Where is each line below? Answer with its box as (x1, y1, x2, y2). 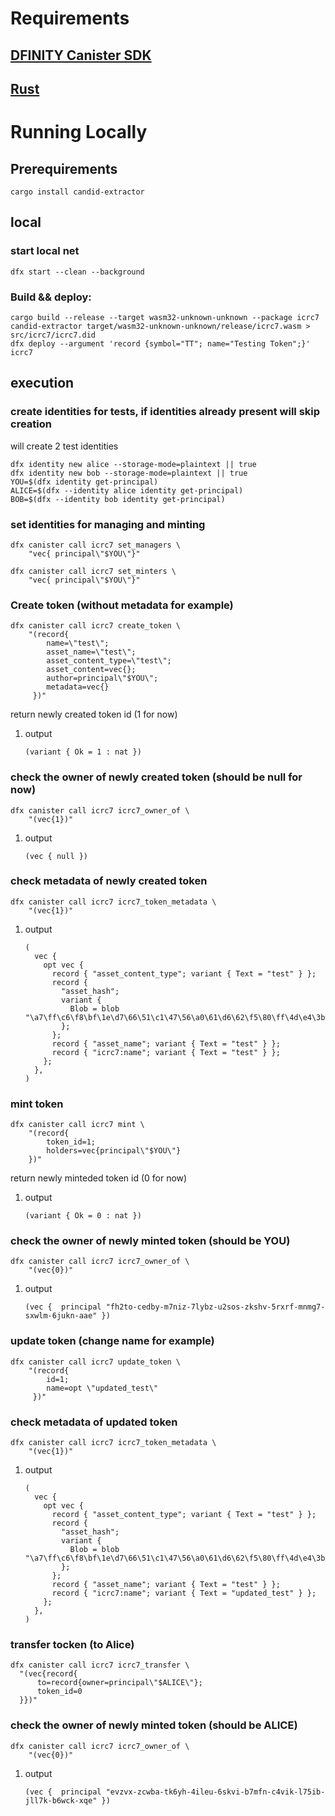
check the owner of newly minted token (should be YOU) (10, 1234, 291, 1248)
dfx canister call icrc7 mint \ (10, 1120, 145, 1130)
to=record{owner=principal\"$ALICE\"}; (36, 1678, 203, 1688)
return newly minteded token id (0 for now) (10, 1172, 188, 1184)
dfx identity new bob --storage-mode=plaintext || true (10, 468, 248, 478)
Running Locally (10, 121, 148, 144)
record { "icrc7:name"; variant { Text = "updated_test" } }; (51, 1588, 317, 1599)
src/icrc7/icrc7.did (10, 330, 97, 340)
